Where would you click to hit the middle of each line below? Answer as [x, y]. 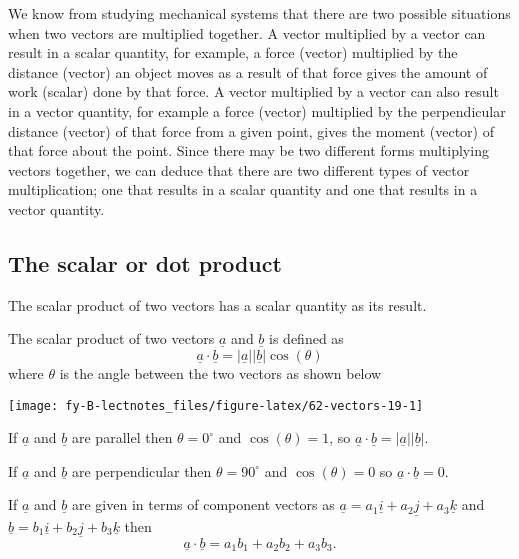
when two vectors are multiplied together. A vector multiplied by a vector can [247, 32]
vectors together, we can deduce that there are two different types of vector [239, 169]
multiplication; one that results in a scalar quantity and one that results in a [243, 189]
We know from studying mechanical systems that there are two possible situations [259, 13]
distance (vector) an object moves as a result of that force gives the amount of [248, 71]
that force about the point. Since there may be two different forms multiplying [248, 150]
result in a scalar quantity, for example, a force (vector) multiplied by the [233, 52]
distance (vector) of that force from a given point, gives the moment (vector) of [251, 130]
